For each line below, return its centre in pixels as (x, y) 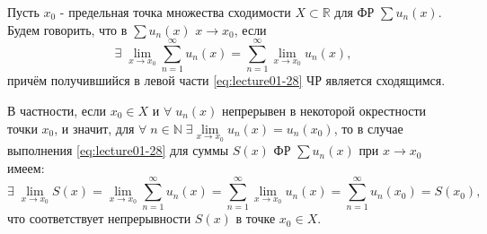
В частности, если (57, 110)
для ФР (354, 12)
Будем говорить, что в (67, 29)
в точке (256, 218)
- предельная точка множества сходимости (175, 12)
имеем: (26, 167)
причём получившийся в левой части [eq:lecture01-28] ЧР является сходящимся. (226, 80)
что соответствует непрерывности (99, 218)
